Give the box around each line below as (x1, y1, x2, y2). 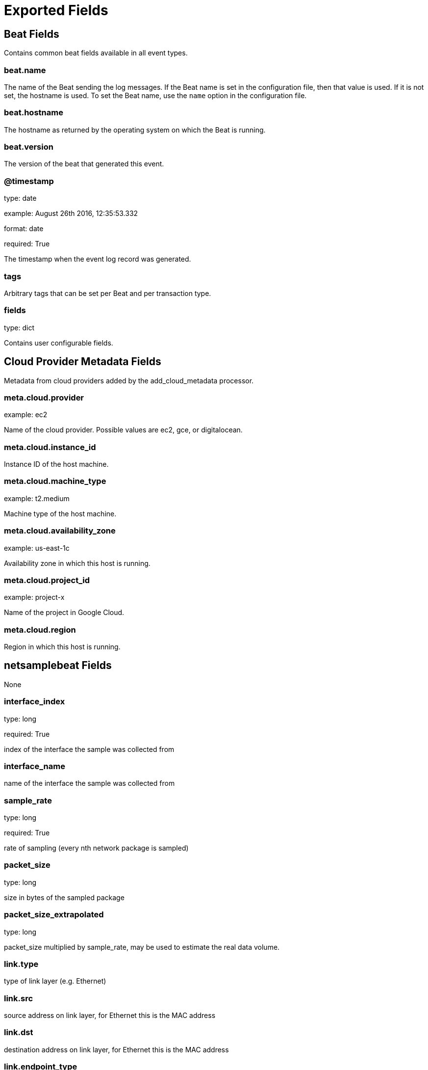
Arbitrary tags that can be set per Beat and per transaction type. (4, 289, 211, 297)
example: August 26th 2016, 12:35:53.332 (4, 209, 138, 218)
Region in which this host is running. (4, 642, 121, 651)
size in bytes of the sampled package (4, 893, 125, 902)
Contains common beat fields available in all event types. (4, 49, 188, 57)
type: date (4, 194, 37, 203)
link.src (4, 993, 33, 1003)
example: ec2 (4, 410, 48, 419)
